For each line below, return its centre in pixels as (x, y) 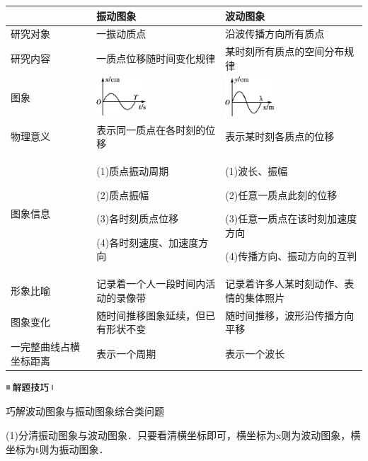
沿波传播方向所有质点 (275, 34)
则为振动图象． (74, 449)
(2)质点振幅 (123, 194)
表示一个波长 (255, 353)
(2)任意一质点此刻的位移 (281, 194)
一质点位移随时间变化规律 (156, 58)
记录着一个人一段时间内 (151, 284)
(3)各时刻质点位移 (138, 218)
